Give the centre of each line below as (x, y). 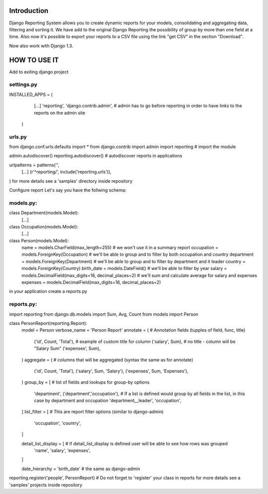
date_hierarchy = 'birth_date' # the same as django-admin (81, 469)
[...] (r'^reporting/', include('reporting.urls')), (67, 172)
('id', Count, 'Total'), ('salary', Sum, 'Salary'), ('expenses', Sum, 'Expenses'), (111, 371)
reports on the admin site (60, 113)
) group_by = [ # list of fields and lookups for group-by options (86, 382)
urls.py (18, 137)
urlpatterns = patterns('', (34, 165)
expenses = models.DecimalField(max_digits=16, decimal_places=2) (91, 282)
